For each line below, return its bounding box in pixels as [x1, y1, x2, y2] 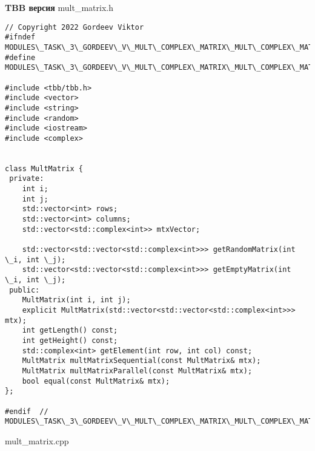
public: [9, 285, 40, 294]
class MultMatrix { [5, 164, 83, 173]
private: [9, 174, 44, 183]
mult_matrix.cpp [5, 434, 69, 447]
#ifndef [5, 33, 36, 42]
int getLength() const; [22, 326, 118, 335]
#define [5, 53, 36, 62]
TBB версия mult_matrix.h [5, 1, 114, 13]
